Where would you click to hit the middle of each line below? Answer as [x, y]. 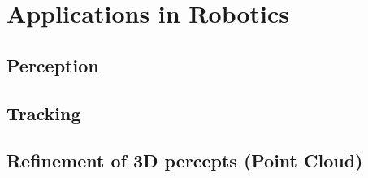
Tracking [44, 113]
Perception [53, 65]
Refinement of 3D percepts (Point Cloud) [185, 161]
